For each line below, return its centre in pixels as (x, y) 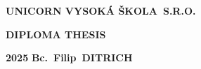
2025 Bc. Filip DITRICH (69, 58)
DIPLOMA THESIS (56, 34)
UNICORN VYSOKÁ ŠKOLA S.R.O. (101, 10)
